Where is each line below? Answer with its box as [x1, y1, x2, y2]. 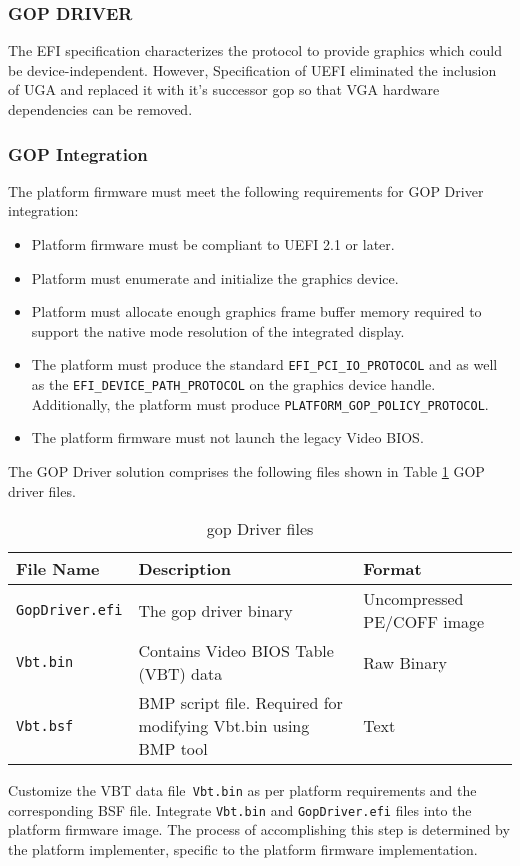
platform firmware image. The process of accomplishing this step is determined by [8, 819, 510, 840]
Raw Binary [363, 650, 447, 674]
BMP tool [138, 737, 208, 761]
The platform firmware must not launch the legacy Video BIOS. [31, 427, 424, 448]
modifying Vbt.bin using [138, 714, 310, 738]
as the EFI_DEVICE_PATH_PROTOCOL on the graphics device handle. [31, 374, 436, 395]
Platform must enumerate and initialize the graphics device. [31, 267, 399, 288]
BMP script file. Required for [138, 691, 343, 715]
